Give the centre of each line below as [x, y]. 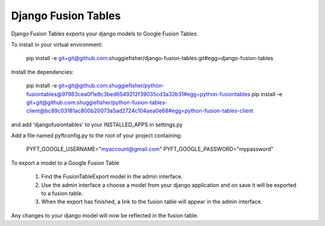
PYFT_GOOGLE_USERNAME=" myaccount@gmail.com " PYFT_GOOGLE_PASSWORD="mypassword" [150, 149]
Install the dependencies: [42, 72]
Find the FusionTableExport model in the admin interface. [112, 177]
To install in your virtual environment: [57, 44]
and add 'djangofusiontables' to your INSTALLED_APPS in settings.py [97, 124]
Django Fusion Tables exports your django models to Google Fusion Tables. [105, 34]
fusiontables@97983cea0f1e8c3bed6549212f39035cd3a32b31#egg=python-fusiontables [138, 94]
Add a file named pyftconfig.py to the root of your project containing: [97, 136]
